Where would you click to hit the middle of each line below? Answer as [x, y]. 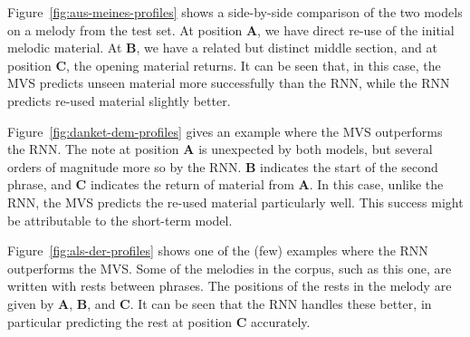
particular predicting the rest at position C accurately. [159, 321]
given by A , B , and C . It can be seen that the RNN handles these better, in [220, 303]
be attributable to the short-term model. [120, 220]
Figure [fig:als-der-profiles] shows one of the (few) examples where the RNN [218, 250]
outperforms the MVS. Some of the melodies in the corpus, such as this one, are [230, 268]
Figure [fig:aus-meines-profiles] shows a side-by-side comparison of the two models [235, 12]
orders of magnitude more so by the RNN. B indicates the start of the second [223, 166]
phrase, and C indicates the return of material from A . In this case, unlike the [225, 184]
